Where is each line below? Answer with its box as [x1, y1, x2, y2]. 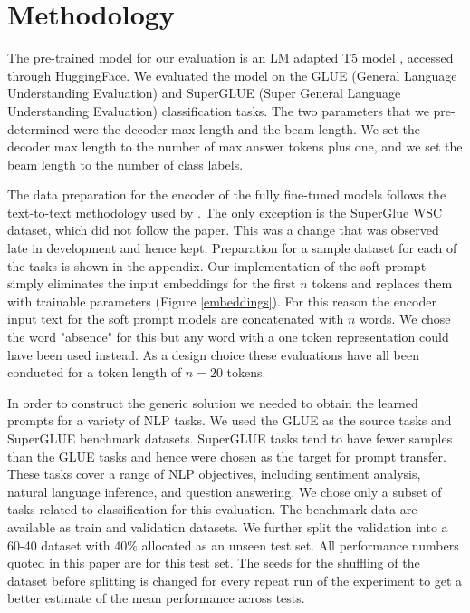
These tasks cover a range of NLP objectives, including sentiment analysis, [7, 464, 421, 483]
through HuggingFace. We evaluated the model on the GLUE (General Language [7, 65, 457, 84]
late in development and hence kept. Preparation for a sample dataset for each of [7, 238, 457, 258]
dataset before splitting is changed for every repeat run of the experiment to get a [7, 570, 463, 589]
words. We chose [360, 309, 451, 328]
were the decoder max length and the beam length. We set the [73, 119, 420, 138]
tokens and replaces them [312, 274, 453, 293]
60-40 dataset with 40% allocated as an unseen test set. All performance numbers [7, 535, 459, 554]
